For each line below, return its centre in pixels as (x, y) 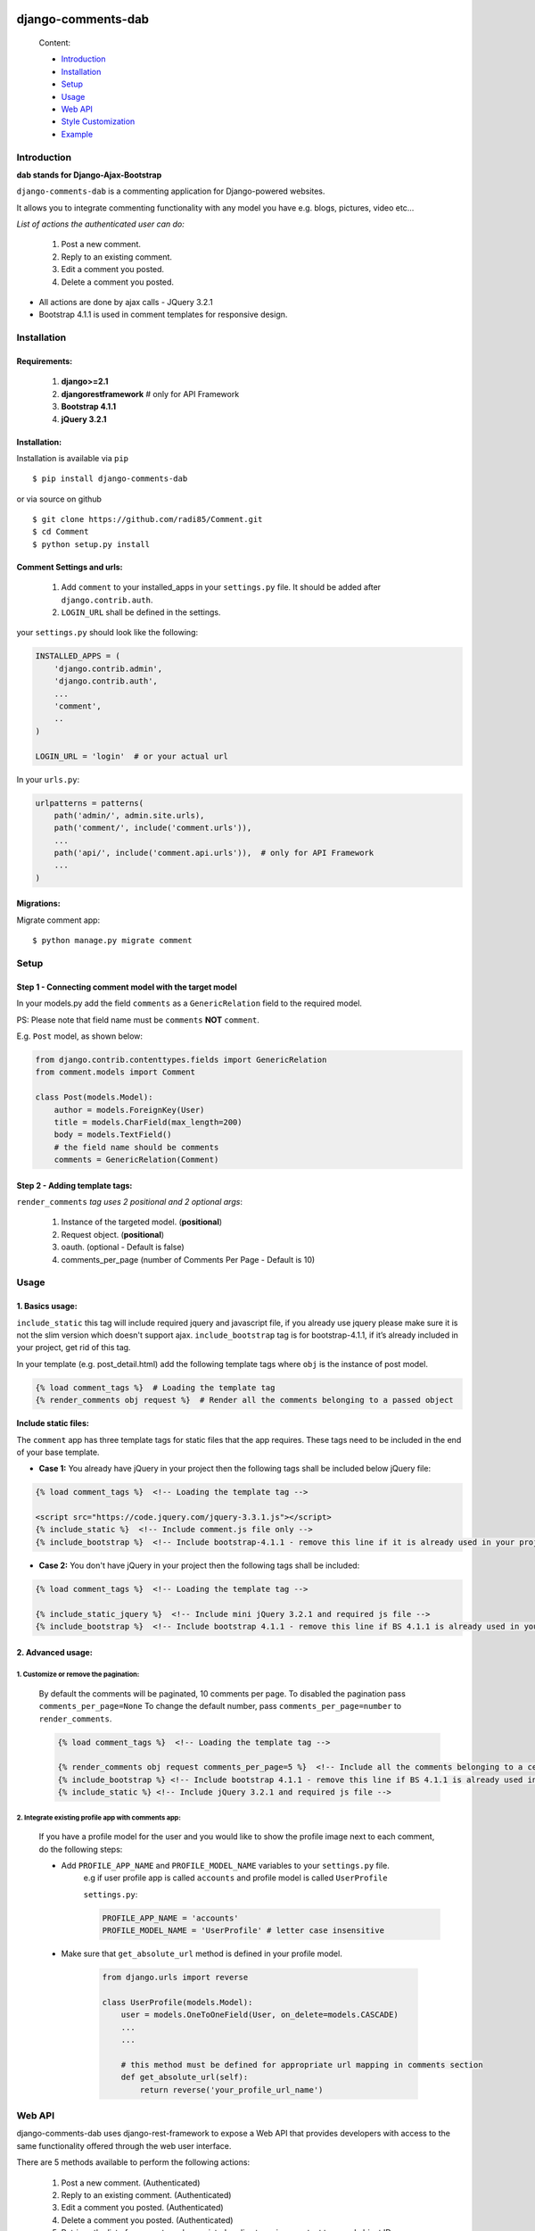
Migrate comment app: (58, 920)
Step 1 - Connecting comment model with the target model (127, 987)
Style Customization (98, 121)
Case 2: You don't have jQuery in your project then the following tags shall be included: (199, 1565)
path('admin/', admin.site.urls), (129, 815)
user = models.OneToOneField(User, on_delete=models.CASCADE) (259, 2015)
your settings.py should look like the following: (107, 633)
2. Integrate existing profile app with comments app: (99, 1817)
